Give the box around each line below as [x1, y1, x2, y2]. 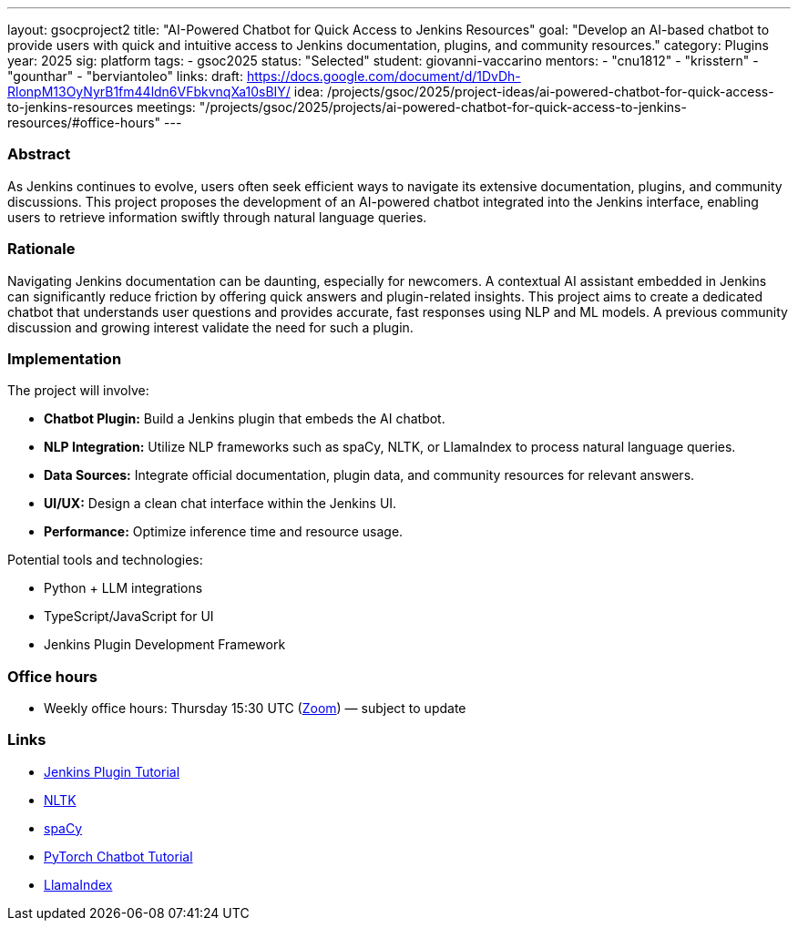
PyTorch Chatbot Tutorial [44, 848, 193, 864]
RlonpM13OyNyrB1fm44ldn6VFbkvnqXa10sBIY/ [7, 84, 291, 99]
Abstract [7, 145, 71, 164]
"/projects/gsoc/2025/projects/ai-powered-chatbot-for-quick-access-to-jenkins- [199, 99, 687, 115]
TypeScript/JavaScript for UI [44, 608, 214, 625]
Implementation [7, 349, 122, 368]
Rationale [7, 240, 76, 259]
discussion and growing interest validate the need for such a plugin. [7, 319, 414, 335]
